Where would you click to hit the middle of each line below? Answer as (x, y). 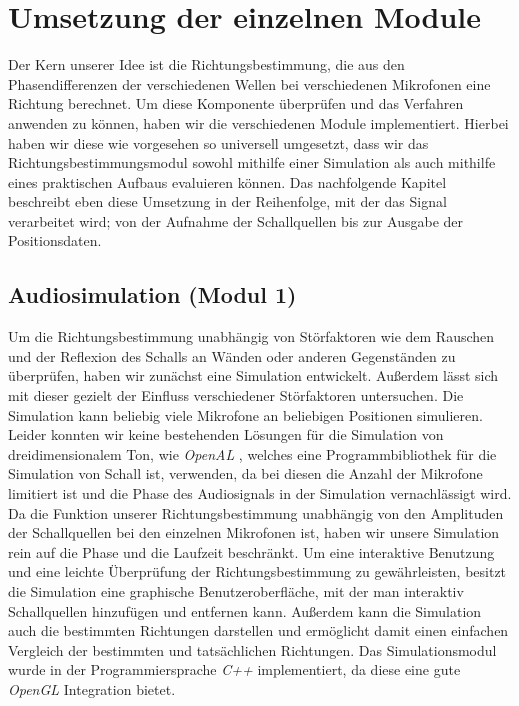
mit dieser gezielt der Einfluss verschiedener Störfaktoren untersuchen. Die (236, 395)
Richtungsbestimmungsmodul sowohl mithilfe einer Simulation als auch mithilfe (252, 162)
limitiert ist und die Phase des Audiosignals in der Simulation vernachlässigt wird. (260, 493)
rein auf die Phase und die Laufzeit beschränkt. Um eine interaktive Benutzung (251, 551)
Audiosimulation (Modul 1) (152, 294)
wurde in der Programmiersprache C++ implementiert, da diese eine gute (234, 669)
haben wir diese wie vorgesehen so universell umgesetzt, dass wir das (218, 142)
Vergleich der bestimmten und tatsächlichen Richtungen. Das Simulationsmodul (252, 649)
